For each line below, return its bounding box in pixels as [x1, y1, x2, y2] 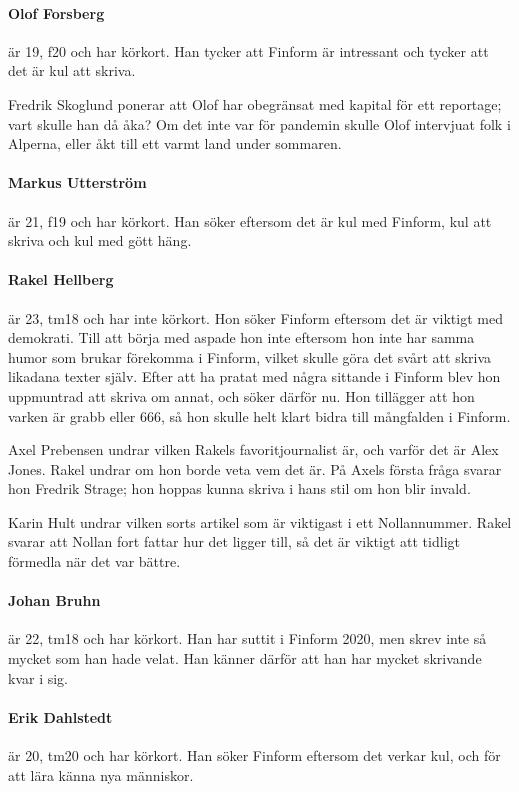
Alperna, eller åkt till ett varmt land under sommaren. [8, 133, 342, 154]
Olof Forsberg [8, 2, 105, 23]
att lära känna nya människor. [8, 764, 194, 785]
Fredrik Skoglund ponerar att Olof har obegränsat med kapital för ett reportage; [8, 93, 502, 114]
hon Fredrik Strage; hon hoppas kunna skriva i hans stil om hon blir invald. [8, 478, 471, 499]
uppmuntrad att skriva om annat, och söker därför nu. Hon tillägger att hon [8, 385, 475, 406]
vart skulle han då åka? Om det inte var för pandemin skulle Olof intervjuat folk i [8, 113, 511, 134]
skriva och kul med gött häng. [8, 230, 192, 251]
